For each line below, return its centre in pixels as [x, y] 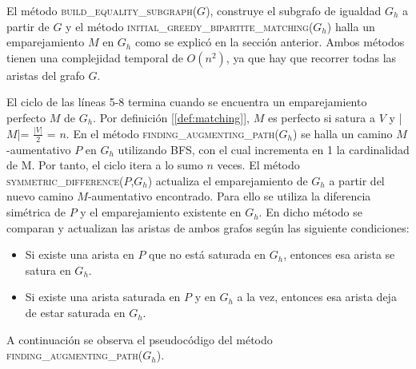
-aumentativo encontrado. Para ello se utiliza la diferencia [229, 196]
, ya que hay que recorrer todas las [311, 57]
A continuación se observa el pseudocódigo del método [140, 339]
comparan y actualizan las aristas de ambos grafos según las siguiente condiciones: [208, 227]
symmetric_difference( [65, 180]
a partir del [357, 180]
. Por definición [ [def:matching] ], [172, 117]
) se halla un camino [343, 133]
